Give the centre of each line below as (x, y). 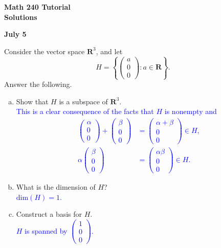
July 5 (15, 34)
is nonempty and (191, 111)
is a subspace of (83, 101)
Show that (32, 101)
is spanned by (46, 230)
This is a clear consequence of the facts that (85, 111)
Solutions (21, 17)
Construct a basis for (49, 214)
